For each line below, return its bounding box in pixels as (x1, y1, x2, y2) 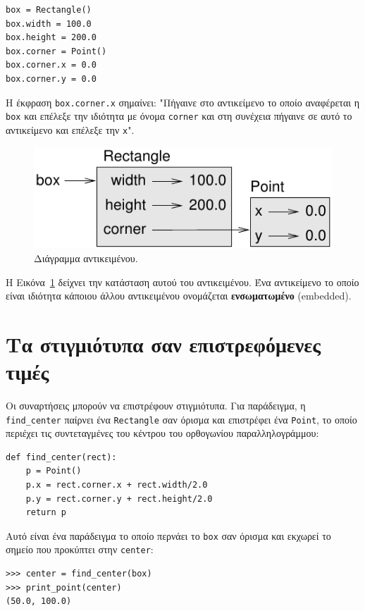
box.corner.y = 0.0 (6, 73, 97, 84)
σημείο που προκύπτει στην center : (6, 542, 154, 557)
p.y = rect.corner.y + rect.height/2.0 (25, 493, 213, 504)
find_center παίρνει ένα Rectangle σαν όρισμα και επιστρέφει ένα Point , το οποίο (6, 412, 357, 426)
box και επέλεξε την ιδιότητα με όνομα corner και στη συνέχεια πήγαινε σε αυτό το (6, 109, 352, 123)
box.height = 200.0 (6, 32, 97, 43)
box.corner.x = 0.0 (6, 60, 97, 70)
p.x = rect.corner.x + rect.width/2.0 (25, 480, 208, 490)
